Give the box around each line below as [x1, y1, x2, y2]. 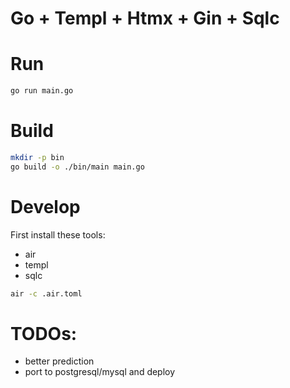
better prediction [24, 355, 95, 367]
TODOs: [10, 322, 78, 345]
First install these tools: [10, 228, 106, 241]
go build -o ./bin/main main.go [10, 162, 145, 172]
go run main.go [10, 86, 74, 96]
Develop [10, 195, 81, 218]
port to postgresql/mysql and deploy [24, 366, 176, 378]
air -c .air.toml [10, 288, 83, 299]
